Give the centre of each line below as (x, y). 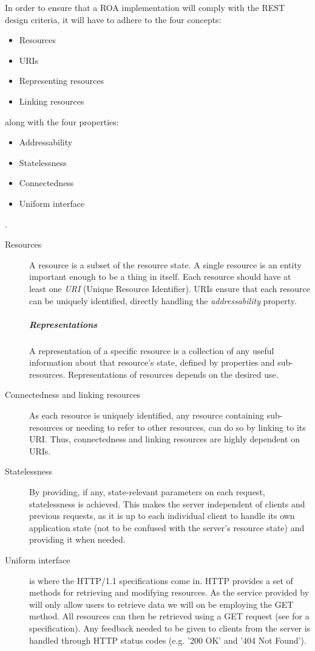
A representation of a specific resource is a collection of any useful (152, 350)
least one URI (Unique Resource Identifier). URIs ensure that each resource (170, 288)
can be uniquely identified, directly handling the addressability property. (163, 300)
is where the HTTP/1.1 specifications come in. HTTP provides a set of (161, 580)
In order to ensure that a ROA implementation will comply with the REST (145, 7)
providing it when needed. (77, 539)
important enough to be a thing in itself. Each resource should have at (160, 277)
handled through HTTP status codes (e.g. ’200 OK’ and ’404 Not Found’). (168, 640)
